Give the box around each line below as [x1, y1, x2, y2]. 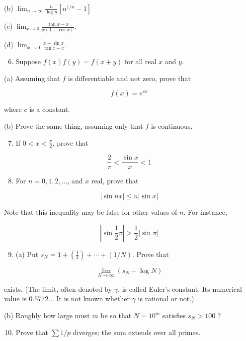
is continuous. [151, 120, 193, 131]
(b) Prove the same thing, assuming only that [4, 120, 143, 131]
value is [4, 293, 27, 304]
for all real [124, 56, 157, 67]
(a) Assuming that [4, 73, 60, 83]
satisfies [162, 310, 186, 320]
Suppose [15, 56, 41, 67]
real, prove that [91, 175, 139, 186]
